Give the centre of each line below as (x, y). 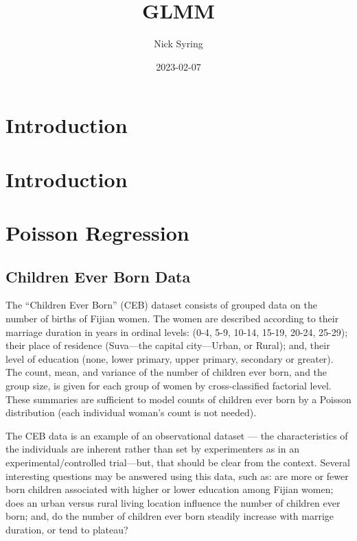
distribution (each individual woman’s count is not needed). (131, 412)
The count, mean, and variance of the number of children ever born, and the (166, 372)
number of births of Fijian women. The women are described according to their (172, 318)
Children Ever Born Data (98, 276)
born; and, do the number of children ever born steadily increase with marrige (170, 516)
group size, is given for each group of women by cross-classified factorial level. (169, 386)
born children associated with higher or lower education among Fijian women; (170, 489)
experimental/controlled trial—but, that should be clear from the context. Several (178, 462)
